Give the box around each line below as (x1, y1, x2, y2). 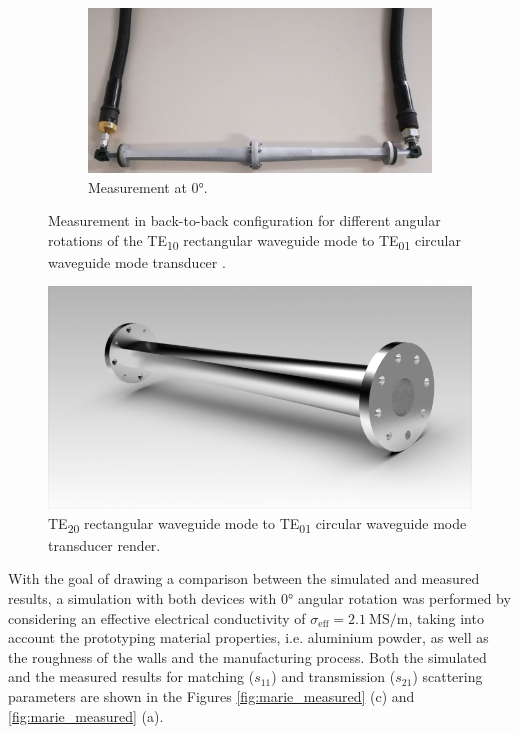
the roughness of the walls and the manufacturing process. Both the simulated (8, 646, 487, 667)
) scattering (412, 666, 483, 687)
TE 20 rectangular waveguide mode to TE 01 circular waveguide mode (48, 512, 467, 536)
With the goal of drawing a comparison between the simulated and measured (8, 568, 480, 589)
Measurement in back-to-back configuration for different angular (48, 210, 441, 231)
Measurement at (88, 176, 187, 197)
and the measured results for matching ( (8, 666, 255, 687)
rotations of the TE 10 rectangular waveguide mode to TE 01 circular (48, 229, 461, 253)
